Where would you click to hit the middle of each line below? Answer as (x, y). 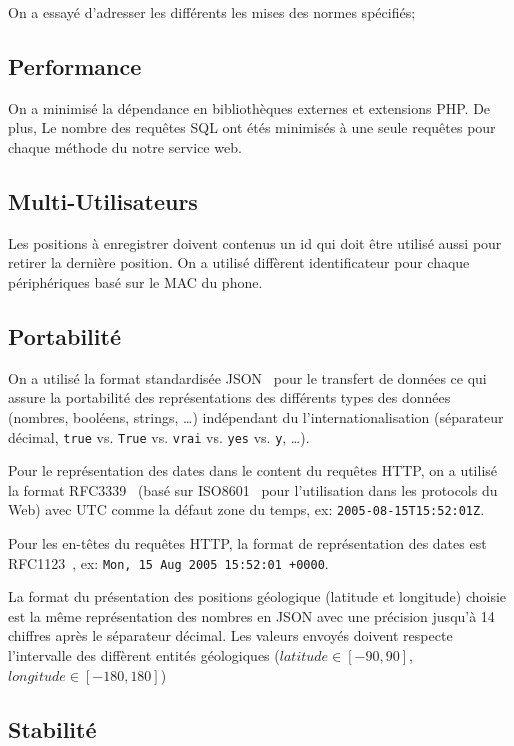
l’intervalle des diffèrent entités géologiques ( (144, 655)
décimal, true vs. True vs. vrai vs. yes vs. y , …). (159, 436)
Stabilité (52, 728)
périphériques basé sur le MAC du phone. (135, 281)
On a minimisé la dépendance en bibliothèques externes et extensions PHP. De (249, 107)
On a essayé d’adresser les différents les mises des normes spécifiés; (212, 12)
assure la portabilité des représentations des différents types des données (229, 397)
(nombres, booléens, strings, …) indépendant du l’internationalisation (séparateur (256, 416)
